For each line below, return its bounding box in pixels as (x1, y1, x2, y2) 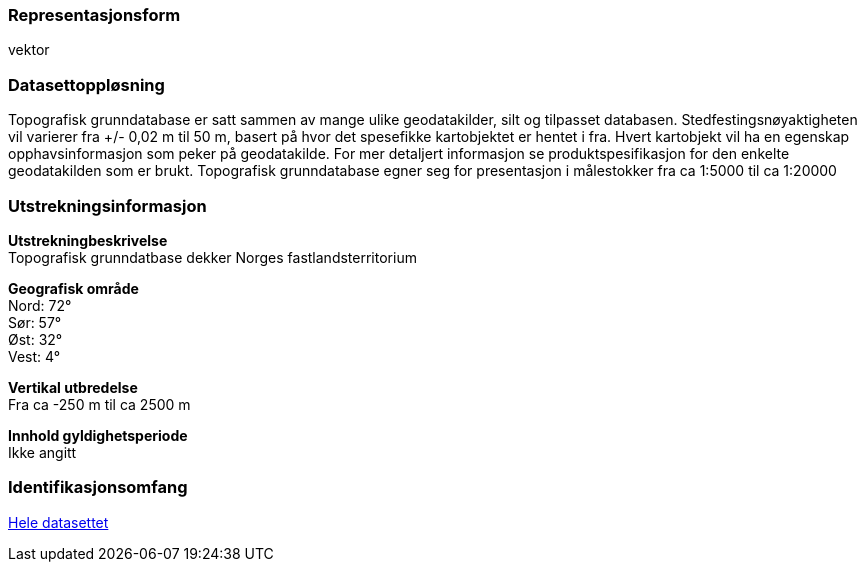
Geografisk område (8, 279, 139, 297)
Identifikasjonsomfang (8, 477, 188, 498)
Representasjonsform (8, 5, 181, 25)
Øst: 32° (8, 330, 63, 348)
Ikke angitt (8, 443, 77, 461)
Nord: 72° (8, 296, 72, 314)
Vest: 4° (8, 347, 61, 365)
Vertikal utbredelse (8, 378, 138, 396)
